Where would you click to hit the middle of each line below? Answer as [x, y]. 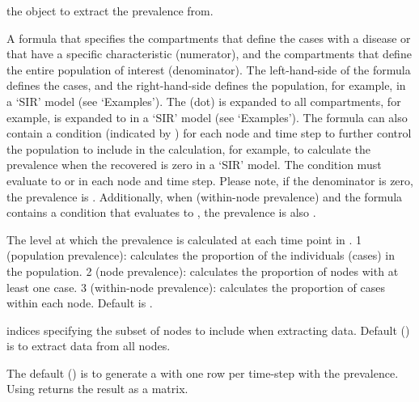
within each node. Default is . [80, 303]
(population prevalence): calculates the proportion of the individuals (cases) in [201, 255]
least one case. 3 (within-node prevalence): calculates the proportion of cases [196, 287]
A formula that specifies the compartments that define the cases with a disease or [209, 38]
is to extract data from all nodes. [89, 346]
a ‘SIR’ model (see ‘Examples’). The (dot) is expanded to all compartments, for [204, 101]
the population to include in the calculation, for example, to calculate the [189, 148]
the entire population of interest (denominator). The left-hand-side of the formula [209, 69]
